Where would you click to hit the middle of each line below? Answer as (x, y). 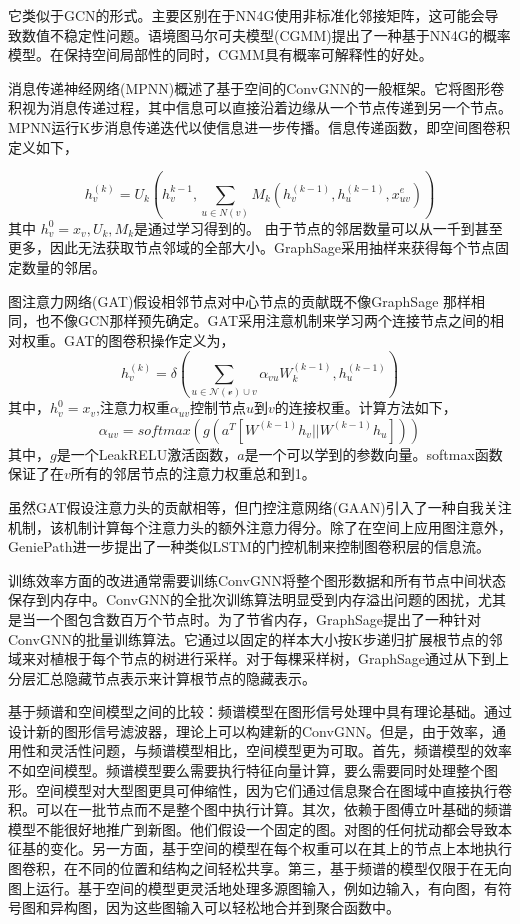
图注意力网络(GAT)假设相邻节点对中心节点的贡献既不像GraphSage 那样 (240, 300)
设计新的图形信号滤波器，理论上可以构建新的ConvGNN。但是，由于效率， (250, 730)
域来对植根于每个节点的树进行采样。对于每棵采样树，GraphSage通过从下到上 (259, 658)
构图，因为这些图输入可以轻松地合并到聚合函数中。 (231, 907)
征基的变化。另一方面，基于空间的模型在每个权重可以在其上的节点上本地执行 (260, 848)
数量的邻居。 (63, 267)
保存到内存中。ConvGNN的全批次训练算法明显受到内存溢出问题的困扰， (243, 599)
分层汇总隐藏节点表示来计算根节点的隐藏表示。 (162, 677)
